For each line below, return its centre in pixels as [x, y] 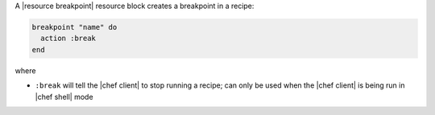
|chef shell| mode [64, 97]
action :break [68, 39]
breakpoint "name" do [75, 27]
